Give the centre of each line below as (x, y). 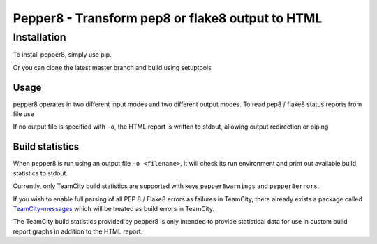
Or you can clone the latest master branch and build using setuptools (112, 67)
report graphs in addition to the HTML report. (78, 231)
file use (23, 114)
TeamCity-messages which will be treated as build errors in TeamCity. (113, 208)
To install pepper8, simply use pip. (62, 55)
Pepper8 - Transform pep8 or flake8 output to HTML (168, 18)
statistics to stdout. (40, 173)
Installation (39, 37)
